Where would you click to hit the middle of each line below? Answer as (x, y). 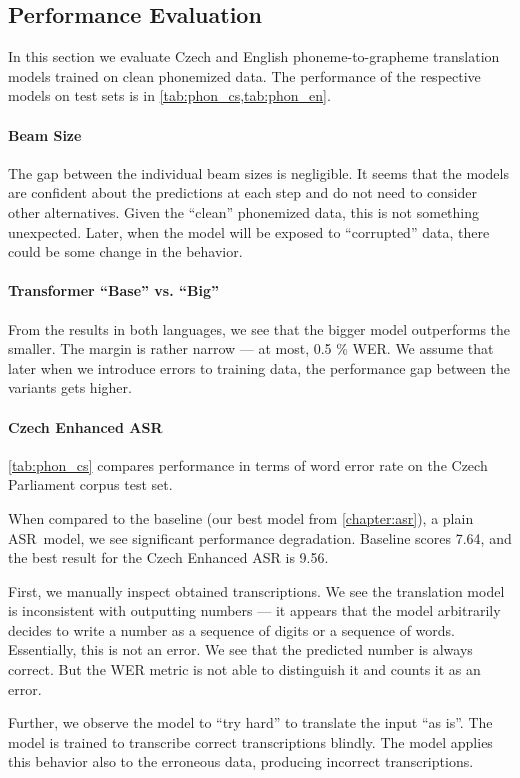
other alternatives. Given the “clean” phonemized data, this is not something (244, 211)
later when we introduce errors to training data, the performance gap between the (259, 367)
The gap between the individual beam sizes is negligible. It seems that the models (258, 172)
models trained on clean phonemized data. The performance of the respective (244, 75)
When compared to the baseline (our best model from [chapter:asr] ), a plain (241, 517)
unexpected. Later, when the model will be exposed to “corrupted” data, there (249, 231)
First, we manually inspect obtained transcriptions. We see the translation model (256, 590)
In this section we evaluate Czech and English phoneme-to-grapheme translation (254, 56)
